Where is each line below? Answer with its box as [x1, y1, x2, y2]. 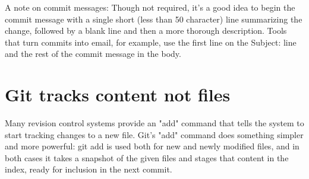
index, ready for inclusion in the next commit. [5, 163, 172, 175]
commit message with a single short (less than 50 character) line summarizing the [5, 12, 302, 25]
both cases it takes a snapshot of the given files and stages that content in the [5, 151, 289, 164]
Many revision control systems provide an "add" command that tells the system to [5, 117, 304, 129]
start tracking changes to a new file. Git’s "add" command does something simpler [5, 128, 304, 140]
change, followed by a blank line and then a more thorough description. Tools [5, 24, 287, 37]
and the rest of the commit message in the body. [5, 47, 181, 60]
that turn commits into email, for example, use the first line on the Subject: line [5, 36, 297, 48]
